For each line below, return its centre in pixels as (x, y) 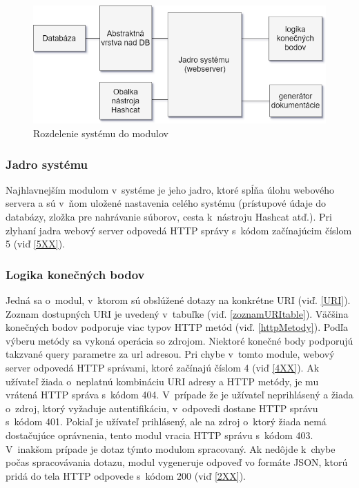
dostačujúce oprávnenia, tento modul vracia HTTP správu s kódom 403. (159, 435)
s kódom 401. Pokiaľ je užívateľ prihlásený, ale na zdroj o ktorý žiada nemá (166, 421)
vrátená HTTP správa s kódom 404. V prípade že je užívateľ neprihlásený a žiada (179, 395)
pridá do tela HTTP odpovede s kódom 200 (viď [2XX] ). (126, 475)
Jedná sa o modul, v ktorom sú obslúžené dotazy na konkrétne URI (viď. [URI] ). (178, 300)
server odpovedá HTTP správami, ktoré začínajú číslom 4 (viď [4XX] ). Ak (163, 368)
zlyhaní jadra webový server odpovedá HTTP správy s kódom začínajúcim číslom (179, 230)
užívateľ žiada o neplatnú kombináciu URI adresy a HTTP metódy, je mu (162, 381)
